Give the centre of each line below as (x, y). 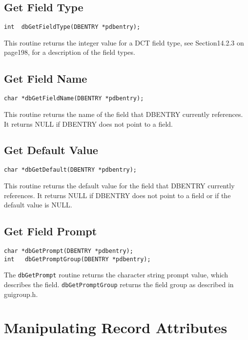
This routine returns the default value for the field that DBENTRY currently (119, 185)
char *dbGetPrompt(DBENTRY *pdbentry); (69, 251)
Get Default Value (51, 150)
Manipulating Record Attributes (116, 328)
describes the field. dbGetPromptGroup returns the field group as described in (119, 284)
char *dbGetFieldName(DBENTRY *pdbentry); (74, 99)
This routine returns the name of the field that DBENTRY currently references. (124, 114)
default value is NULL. (38, 205)
